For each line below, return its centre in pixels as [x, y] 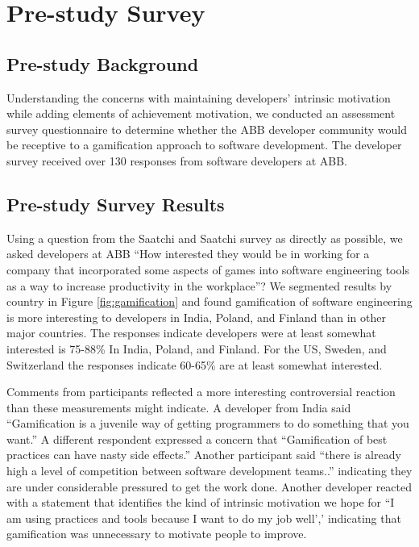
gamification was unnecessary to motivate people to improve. [157, 534]
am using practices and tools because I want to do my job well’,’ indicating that [204, 518]
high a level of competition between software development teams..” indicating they [209, 471]
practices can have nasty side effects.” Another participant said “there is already [204, 455]
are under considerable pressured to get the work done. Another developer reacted [209, 486]
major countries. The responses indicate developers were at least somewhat [191, 333]
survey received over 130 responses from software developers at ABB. [177, 160]
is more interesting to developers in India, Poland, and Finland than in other [197, 317]
